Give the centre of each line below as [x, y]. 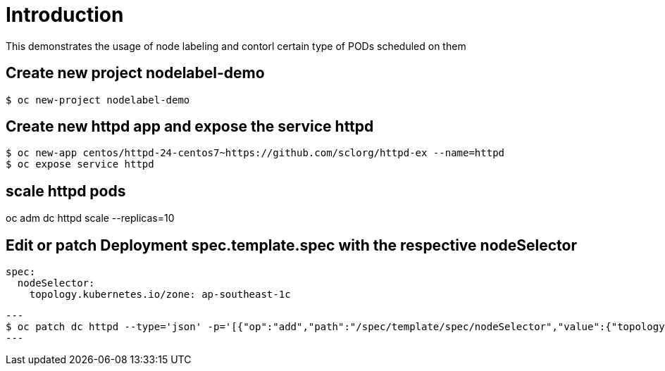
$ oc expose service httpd [80, 164]
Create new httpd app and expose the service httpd [190, 127]
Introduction [65, 15]
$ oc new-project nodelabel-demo [98, 100]
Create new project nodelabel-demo [135, 73]
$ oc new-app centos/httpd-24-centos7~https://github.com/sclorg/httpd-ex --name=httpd [255, 153]
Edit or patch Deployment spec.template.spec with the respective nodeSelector [291, 245]
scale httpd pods [66, 191]
